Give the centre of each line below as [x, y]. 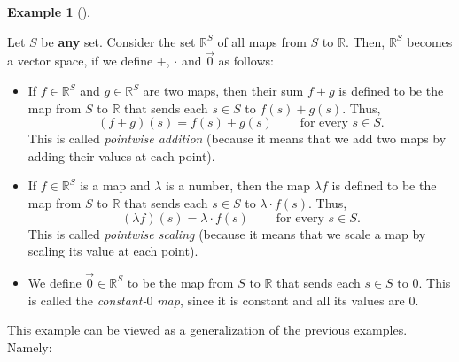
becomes [430, 41]
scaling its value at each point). [113, 251]
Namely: [30, 347]
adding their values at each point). [121, 155]
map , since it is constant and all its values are [281, 300]
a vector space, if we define [80, 61]
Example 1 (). [49, 12]
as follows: [246, 61]
